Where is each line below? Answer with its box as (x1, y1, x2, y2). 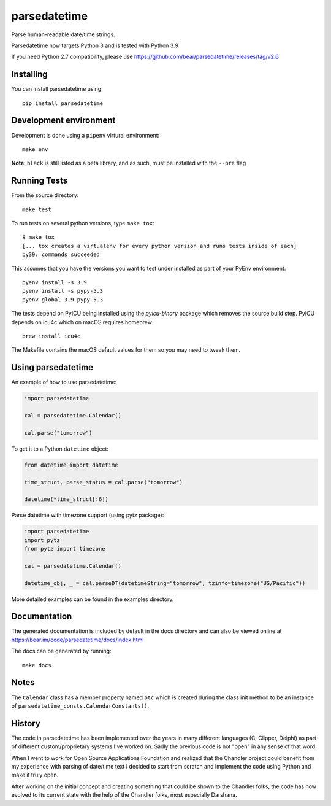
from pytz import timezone (24, 545, 105, 552)
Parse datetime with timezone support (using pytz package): (11, 511, 164, 519)
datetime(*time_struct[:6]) (24, 496, 108, 503)
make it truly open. (11, 771, 59, 779)
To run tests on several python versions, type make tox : (11, 220, 154, 227)
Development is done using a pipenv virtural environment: (11, 131, 160, 139)
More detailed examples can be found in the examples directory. (11, 595, 174, 603)
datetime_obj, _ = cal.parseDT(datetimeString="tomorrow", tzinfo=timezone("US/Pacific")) (24, 579, 306, 586)
